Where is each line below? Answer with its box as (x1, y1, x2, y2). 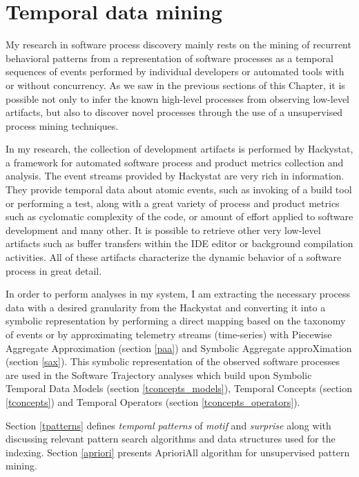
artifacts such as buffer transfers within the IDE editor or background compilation (6, 236, 353, 251)
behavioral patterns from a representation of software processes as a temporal (6, 50, 333, 65)
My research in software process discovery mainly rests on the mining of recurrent (6, 37, 351, 52)
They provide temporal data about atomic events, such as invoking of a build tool (6, 182, 352, 197)
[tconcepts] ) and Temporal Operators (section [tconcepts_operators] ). (6, 394, 300, 409)
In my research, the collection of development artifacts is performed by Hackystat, (6, 142, 353, 156)
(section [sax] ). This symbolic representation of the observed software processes (6, 354, 340, 369)
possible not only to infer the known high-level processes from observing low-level (6, 91, 349, 106)
